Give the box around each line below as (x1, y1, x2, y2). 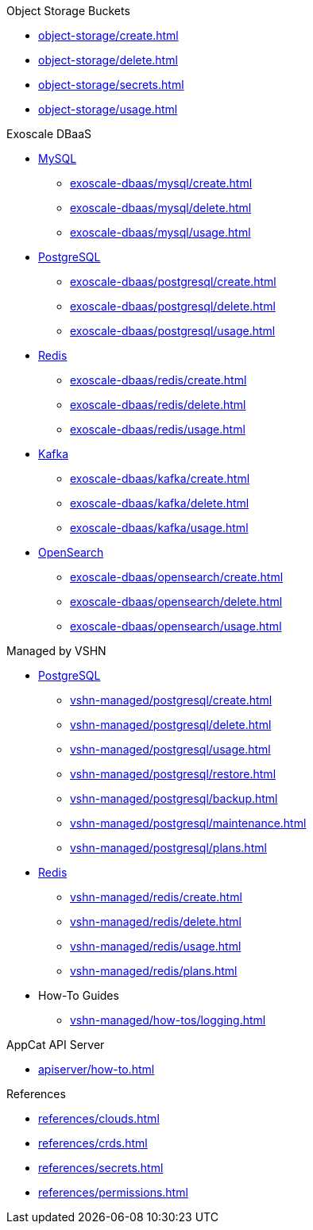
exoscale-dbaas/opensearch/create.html (70, 570, 284, 584)
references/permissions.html (38, 1186, 188, 1199)
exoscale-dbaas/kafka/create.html (70, 472, 250, 485)
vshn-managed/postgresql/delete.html (70, 718, 272, 731)
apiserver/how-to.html (38, 1062, 155, 1076)
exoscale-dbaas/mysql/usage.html (70, 226, 251, 239)
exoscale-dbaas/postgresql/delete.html (70, 299, 276, 313)
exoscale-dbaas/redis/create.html (70, 373, 247, 387)
